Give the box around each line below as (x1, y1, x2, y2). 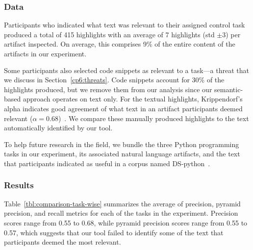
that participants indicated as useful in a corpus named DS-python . (4, 158, 210, 168)
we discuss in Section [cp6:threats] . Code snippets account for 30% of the (4, 75, 225, 85)
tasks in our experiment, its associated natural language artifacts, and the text (4, 149, 240, 159)
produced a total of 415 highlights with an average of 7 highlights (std (4, 29, 215, 39)
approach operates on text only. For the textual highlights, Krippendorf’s (23, 94, 243, 104)
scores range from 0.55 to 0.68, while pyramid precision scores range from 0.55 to (4, 217, 248, 227)
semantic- (214, 84, 243, 94)
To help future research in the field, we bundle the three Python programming (4, 139, 239, 149)
